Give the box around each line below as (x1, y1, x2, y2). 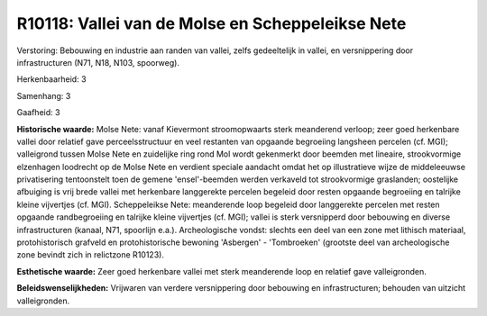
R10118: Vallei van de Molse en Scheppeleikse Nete (16, 14, 407, 33)
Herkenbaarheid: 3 (16, 74, 87, 85)
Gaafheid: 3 (16, 107, 60, 118)
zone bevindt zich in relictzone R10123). (16, 249, 164, 260)
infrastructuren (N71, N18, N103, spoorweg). (16, 57, 180, 68)
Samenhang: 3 (16, 90, 71, 101)
